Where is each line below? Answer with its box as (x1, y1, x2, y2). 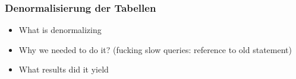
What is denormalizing (18, 24, 102, 36)
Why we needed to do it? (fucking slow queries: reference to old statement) (18, 43, 292, 55)
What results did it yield (18, 63, 109, 75)
